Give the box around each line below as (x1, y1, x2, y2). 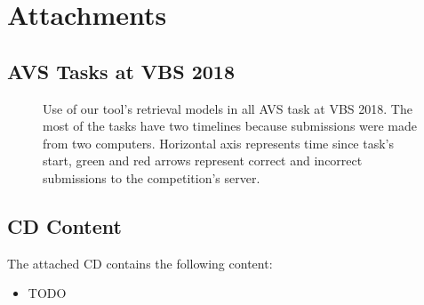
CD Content (7, 212, 122, 239)
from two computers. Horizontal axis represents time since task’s (43, 133, 395, 152)
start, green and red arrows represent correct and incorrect (43, 151, 363, 170)
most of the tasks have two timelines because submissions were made (43, 116, 418, 135)
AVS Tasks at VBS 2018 (7, 57, 236, 84)
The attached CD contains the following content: (7, 253, 273, 272)
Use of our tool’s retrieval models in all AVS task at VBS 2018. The (43, 99, 412, 117)
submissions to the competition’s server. (43, 168, 260, 187)
